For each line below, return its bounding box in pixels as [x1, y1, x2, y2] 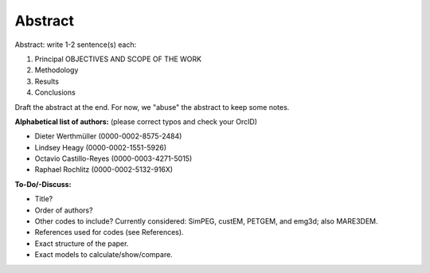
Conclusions [34, 88, 76, 97]
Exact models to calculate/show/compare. [34, 250, 173, 259]
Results [34, 76, 60, 86]
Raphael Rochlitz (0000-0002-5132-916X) [34, 165, 174, 174]
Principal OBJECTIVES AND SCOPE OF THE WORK [34, 54, 202, 64]
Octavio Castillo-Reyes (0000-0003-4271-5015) [34, 154, 193, 163]
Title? [34, 194, 53, 204]
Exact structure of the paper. [34, 239, 129, 248]
